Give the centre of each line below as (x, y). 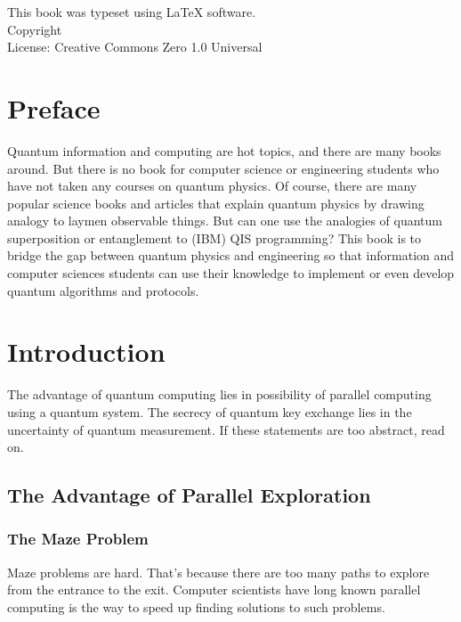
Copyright (35, 29)
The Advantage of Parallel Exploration (189, 495)
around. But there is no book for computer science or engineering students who (223, 168)
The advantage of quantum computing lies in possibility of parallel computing (219, 394)
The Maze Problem (78, 539)
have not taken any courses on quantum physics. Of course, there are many (212, 186)
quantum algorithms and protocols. (103, 290)
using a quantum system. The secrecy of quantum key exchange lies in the (210, 411)
